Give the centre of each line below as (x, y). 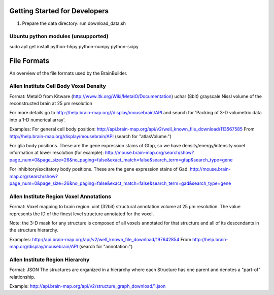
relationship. (22, 277)
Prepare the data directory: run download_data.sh (74, 23)
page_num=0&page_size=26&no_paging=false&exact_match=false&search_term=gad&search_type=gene (120, 183)
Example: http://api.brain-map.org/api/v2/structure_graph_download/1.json (88, 286)
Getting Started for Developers (59, 11)
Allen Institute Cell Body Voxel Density (58, 86)
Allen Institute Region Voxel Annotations (60, 196)
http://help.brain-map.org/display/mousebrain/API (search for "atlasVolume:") (91, 136)
